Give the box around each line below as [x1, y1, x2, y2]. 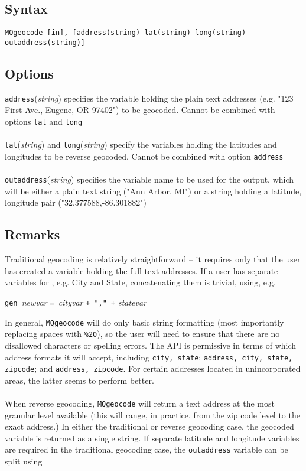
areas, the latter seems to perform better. [5, 373, 154, 386]
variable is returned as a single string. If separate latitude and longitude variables [5, 431, 300, 444]
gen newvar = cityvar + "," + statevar [5, 295, 147, 308]
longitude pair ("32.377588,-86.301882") [5, 196, 147, 209]
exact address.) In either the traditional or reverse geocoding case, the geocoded [5, 420, 294, 433]
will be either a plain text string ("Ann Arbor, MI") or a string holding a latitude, [5, 184, 302, 197]
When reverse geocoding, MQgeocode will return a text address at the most [5, 397, 275, 410]
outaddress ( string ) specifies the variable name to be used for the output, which [5, 173, 294, 186]
